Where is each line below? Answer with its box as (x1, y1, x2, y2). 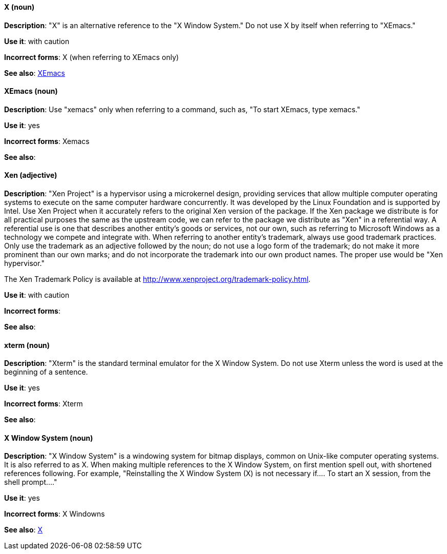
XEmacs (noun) (4, 87, 58, 96)
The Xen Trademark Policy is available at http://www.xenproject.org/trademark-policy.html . (4, 275, 311, 284)
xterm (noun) (4, 340, 50, 350)
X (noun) (4, 3, 35, 11)
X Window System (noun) (4, 433, 93, 442)
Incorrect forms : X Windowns (4, 509, 105, 519)
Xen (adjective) (4, 171, 57, 180)
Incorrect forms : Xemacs (4, 136, 90, 146)
